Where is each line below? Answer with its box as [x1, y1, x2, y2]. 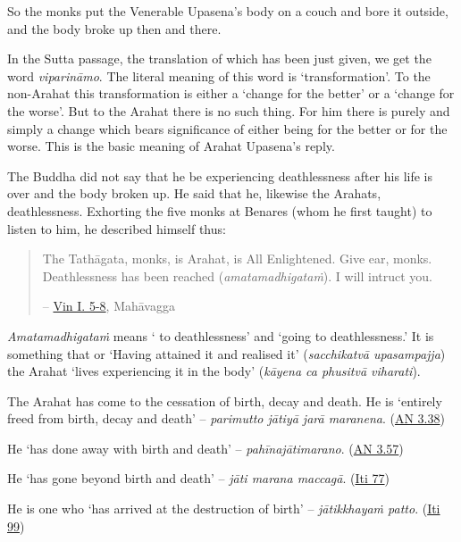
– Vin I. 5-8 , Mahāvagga [42, 296, 175, 315]
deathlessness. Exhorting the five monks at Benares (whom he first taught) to [7, 201, 432, 220]
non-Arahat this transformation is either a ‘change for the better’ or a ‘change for [7, 84, 455, 103]
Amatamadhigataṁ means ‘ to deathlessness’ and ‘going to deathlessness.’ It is [7, 326, 434, 345]
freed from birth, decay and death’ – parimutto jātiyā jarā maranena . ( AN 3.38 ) [7, 409, 445, 428]
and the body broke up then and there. [7, 19, 222, 38]
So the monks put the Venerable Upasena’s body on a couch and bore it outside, [7, 2, 448, 20]
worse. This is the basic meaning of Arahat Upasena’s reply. [7, 137, 335, 155]
